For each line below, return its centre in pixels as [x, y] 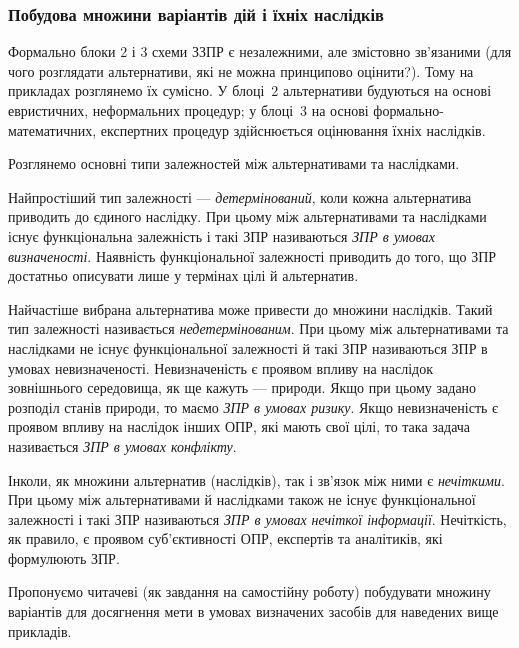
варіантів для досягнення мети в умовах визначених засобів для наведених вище [253, 611]
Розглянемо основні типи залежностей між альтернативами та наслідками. [234, 163]
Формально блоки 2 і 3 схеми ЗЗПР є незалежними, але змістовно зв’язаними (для [260, 51]
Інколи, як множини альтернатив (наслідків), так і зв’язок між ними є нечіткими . [256, 479]
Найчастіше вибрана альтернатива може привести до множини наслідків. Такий [250, 308]
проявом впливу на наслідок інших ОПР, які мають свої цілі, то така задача [239, 426]
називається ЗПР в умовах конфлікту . [122, 445]
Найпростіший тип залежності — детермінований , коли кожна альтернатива [240, 196]
